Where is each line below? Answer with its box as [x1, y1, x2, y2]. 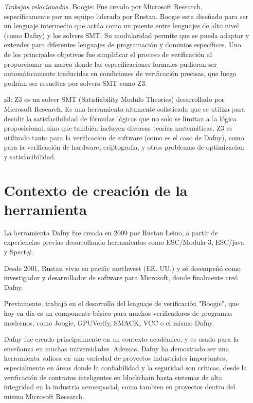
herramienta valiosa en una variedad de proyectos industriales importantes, [4, 353, 227, 363]
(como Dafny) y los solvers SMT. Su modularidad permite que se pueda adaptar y [4, 30, 249, 40]
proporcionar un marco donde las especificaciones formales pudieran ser [4, 58, 217, 69]
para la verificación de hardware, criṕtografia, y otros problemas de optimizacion [4, 142, 244, 152]
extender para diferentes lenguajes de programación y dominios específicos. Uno [4, 39, 241, 50]
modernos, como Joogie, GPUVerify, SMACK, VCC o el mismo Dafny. [4, 317, 214, 327]
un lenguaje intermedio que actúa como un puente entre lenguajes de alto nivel [4, 20, 239, 31]
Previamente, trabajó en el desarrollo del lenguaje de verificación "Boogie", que [4, 298, 239, 308]
